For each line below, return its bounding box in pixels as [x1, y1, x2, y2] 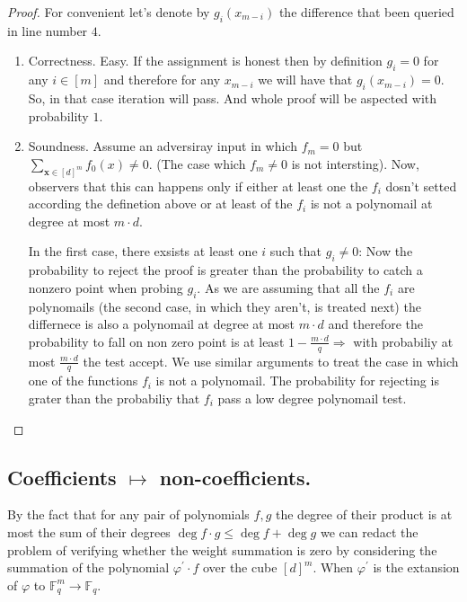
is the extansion [373, 558, 460, 577]
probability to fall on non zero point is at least [28, 332, 285, 350]
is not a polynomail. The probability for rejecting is [155, 371, 439, 390]
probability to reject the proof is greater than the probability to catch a [28, 261, 423, 279]
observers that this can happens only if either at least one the [28, 176, 368, 195]
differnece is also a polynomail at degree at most [28, 314, 295, 333]
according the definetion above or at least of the [28, 194, 293, 213]
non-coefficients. [159, 463, 312, 491]
